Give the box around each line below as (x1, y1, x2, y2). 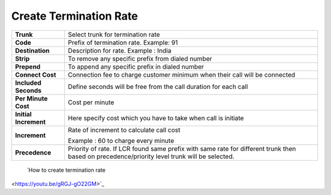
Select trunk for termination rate (67, 30, 161, 39)
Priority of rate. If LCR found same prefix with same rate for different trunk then (67, 144, 297, 153)
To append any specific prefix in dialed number (67, 62, 205, 71)
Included (15, 78, 42, 87)
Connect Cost (15, 71, 56, 79)
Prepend (15, 62, 41, 71)
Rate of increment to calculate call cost (67, 126, 181, 134)
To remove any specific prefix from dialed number (67, 54, 213, 63)
